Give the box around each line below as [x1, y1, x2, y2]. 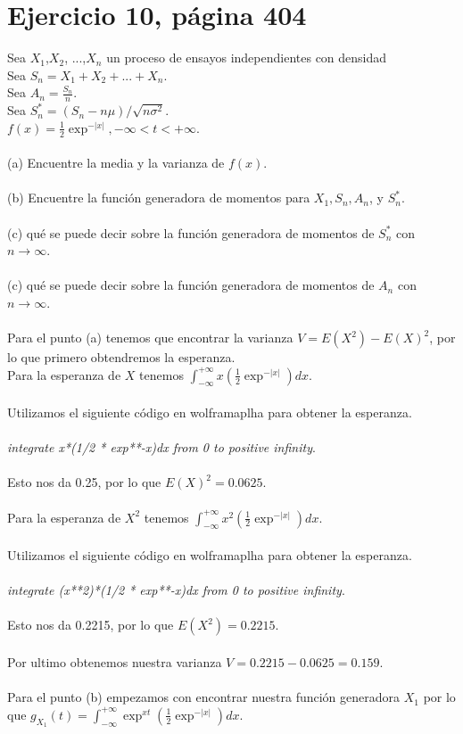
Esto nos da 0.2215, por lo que [7, 615, 174, 634]
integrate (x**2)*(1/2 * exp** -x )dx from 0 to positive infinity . [7, 581, 345, 599]
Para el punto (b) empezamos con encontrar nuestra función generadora [7, 688, 401, 706]
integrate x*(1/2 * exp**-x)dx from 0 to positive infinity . [7, 438, 316, 457]
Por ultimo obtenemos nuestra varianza [7, 653, 222, 671]
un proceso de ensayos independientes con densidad [106, 48, 387, 67]
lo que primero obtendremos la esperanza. [7, 348, 236, 367]
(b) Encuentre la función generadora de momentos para [7, 188, 310, 207]
